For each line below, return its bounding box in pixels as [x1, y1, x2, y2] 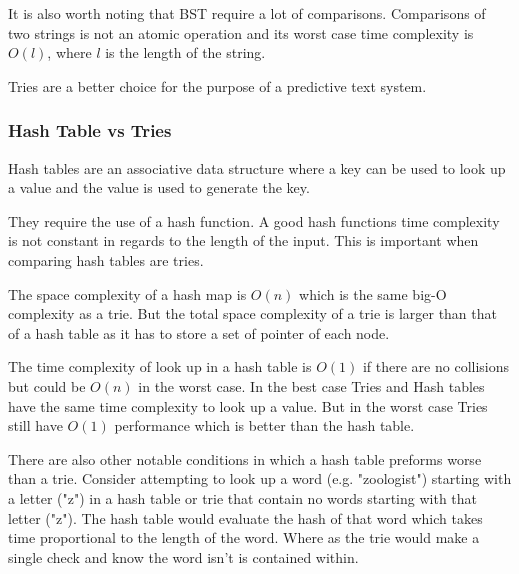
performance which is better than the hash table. [114, 415, 415, 436]
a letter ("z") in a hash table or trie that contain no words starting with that [8, 487, 478, 508]
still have [8, 415, 63, 436]
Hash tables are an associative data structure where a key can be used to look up [8, 157, 506, 178]
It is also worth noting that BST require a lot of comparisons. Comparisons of [8, 3, 486, 23]
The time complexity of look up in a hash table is [8, 356, 312, 377]
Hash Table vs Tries [8, 118, 172, 143]
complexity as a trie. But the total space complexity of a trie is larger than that [8, 303, 497, 324]
